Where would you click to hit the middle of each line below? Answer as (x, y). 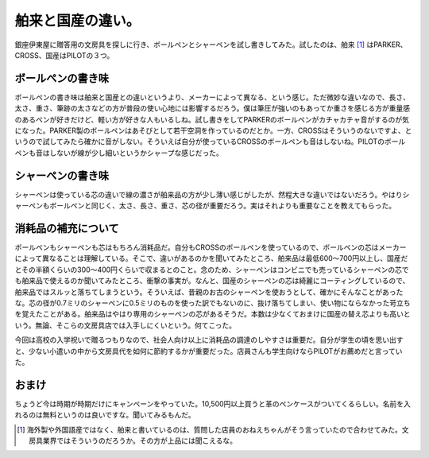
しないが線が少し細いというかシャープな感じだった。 (136, 153)
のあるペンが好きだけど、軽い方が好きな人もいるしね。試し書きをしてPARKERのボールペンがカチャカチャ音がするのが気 (212, 119)
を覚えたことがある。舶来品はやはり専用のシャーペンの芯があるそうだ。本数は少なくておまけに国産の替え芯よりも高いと (213, 314)
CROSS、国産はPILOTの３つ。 (64, 55)
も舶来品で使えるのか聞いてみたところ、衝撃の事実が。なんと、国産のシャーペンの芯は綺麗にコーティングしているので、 (212, 281)
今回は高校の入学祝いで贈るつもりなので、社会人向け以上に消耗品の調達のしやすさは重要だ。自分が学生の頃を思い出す (209, 340)
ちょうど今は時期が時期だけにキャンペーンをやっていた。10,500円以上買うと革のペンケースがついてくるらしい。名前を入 (213, 404)
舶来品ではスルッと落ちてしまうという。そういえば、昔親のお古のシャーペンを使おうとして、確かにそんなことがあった (209, 292)
